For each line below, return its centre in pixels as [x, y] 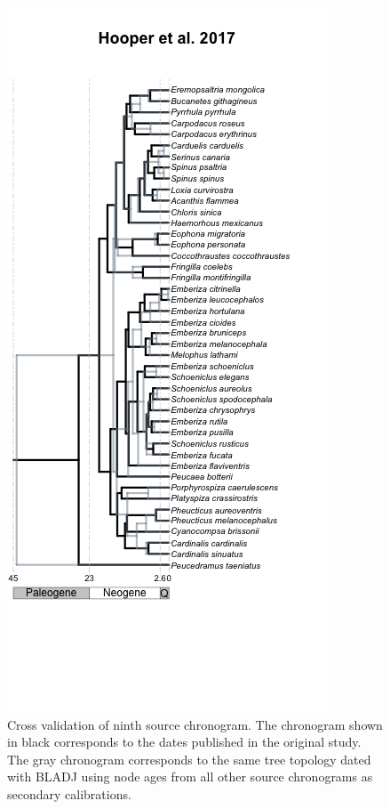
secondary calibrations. [69, 793]
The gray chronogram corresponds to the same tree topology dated [189, 759]
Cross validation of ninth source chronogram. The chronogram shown [195, 724]
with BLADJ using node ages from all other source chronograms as [190, 777]
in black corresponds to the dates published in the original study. [184, 742]
